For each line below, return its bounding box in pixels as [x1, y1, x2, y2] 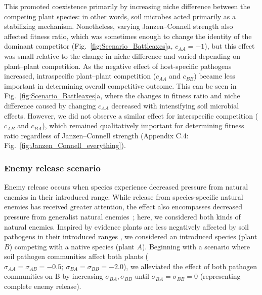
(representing [200, 271, 241, 281]
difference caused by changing [4, 100, 96, 110]
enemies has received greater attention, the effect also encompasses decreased [4, 201, 243, 212]
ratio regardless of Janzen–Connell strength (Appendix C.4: [4, 130, 189, 140]
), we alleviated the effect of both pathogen [123, 261, 257, 271]
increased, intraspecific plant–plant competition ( [4, 70, 156, 81]
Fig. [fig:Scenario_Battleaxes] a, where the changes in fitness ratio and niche [4, 90, 240, 101]
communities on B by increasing [4, 271, 103, 281]
